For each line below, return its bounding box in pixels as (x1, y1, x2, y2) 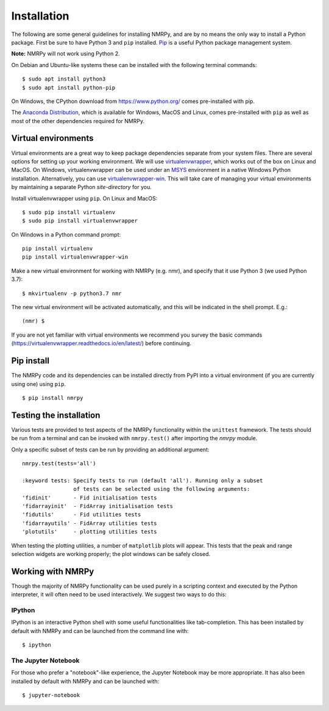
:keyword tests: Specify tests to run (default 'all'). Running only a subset (22, 477, 263, 484)
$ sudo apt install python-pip (22, 84, 116, 91)
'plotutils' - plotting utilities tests (22, 528, 158, 535)
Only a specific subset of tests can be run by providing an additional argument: (11, 446, 210, 453)
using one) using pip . (11, 380, 66, 387)
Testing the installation (11, 410, 101, 420)
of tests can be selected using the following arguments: (73, 485, 250, 493)
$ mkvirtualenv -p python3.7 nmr (22, 290, 122, 297)
